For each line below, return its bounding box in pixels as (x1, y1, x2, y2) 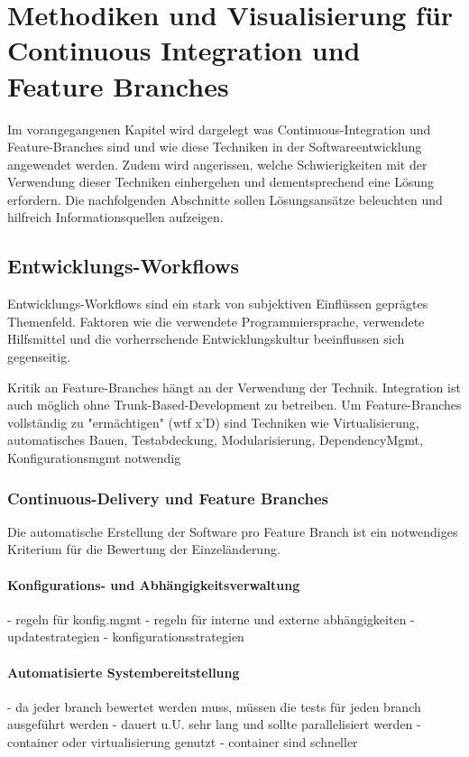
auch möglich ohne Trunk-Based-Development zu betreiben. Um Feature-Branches (7, 395, 462, 414)
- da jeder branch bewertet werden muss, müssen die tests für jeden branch (7, 697, 421, 715)
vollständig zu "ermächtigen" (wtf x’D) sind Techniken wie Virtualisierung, (7, 412, 419, 431)
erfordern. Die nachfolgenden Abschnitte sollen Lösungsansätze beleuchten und (7, 189, 443, 208)
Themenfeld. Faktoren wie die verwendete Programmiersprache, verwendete (7, 311, 425, 330)
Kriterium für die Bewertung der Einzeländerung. (7, 540, 280, 559)
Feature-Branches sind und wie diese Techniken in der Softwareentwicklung (7, 137, 422, 156)
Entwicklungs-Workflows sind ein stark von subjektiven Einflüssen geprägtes (7, 294, 428, 313)
